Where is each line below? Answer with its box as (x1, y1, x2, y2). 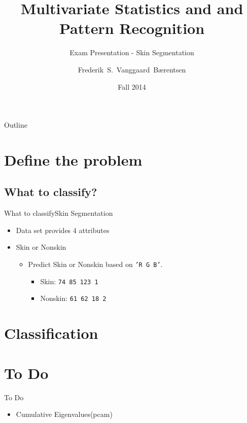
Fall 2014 (118, 81, 146, 92)
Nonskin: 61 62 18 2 (40, 293, 107, 303)
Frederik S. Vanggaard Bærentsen (78, 64, 186, 74)
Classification (4, 323, 98, 343)
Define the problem (4, 149, 143, 170)
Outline (4, 120, 27, 130)
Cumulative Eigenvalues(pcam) (16, 409, 113, 419)
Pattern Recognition (59, 18, 205, 39)
